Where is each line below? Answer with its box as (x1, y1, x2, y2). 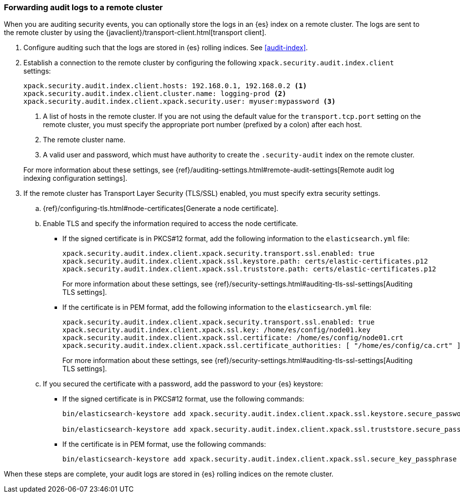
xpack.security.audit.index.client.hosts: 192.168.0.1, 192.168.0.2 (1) (23, 82, 307, 90)
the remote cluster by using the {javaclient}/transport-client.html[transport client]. (4, 28, 267, 37)
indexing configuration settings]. (23, 174, 128, 183)
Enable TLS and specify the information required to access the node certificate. (43, 219, 298, 228)
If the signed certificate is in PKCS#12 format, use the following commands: (62, 395, 305, 403)
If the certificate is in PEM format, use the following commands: (62, 440, 266, 449)
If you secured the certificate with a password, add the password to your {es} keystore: (43, 380, 323, 388)
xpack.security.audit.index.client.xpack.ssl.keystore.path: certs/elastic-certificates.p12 (62, 257, 428, 266)
